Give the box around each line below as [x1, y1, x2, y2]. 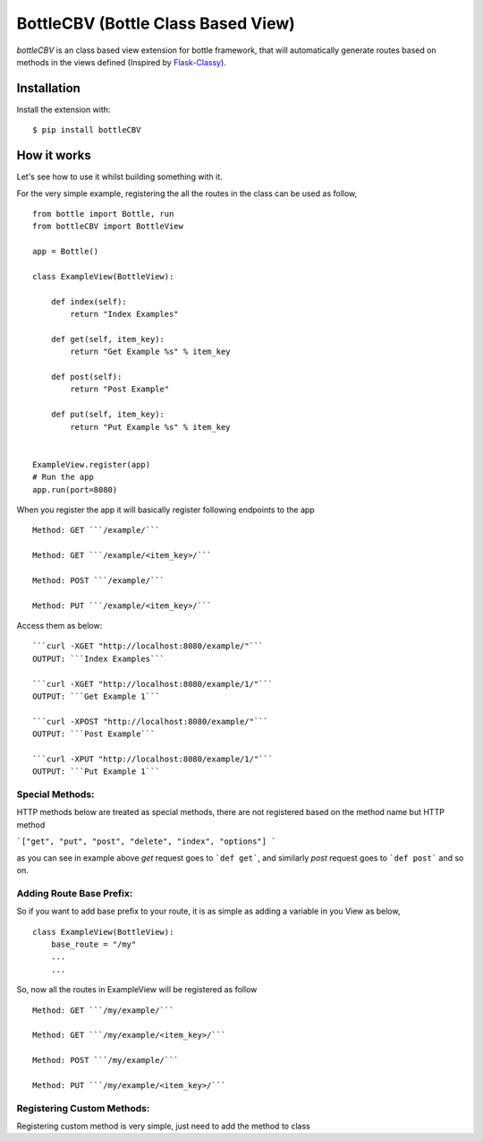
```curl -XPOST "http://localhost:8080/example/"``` [32, 716, 268, 726]
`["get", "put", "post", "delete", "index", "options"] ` [16, 836, 276, 846]
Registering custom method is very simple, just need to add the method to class [16, 1120, 310, 1131]
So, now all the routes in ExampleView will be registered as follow [16, 984, 258, 995]
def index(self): [50, 296, 127, 306]
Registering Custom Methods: [16, 1102, 150, 1114]
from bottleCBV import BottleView [32, 221, 183, 232]
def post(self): [50, 372, 123, 382]
